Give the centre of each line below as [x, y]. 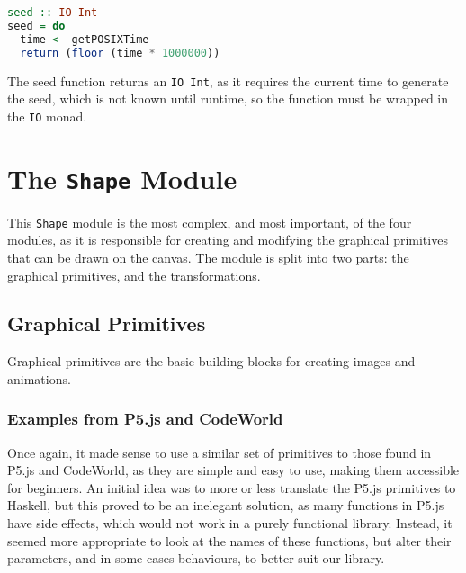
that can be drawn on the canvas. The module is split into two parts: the [208, 257]
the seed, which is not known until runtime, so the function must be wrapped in [228, 98]
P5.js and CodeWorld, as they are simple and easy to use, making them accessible [233, 470]
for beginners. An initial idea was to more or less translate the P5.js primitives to [232, 487]
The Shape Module [122, 178]
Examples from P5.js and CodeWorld [145, 419]
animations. [39, 378]
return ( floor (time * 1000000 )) [120, 53]
